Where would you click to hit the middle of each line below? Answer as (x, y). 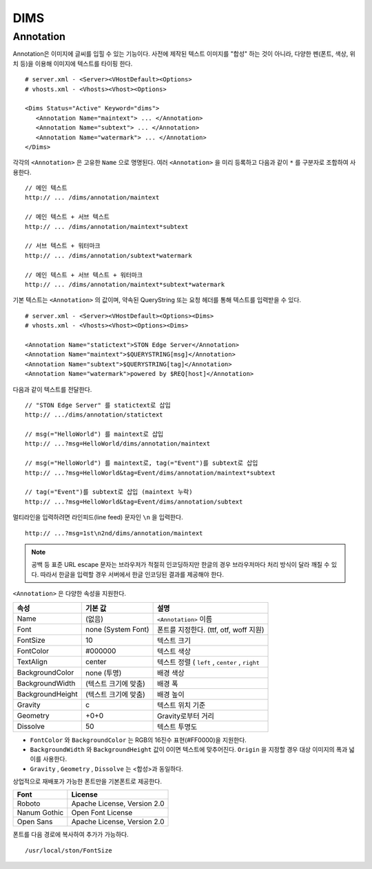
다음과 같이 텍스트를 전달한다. (52, 389)
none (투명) (103, 672)
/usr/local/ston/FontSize (69, 850)
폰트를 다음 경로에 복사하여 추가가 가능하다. (71, 835)
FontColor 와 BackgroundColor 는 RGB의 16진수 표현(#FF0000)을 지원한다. (138, 740)
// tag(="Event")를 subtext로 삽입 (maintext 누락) (109, 492)
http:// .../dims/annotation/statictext (94, 415)
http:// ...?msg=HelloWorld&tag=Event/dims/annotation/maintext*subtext (150, 473)
